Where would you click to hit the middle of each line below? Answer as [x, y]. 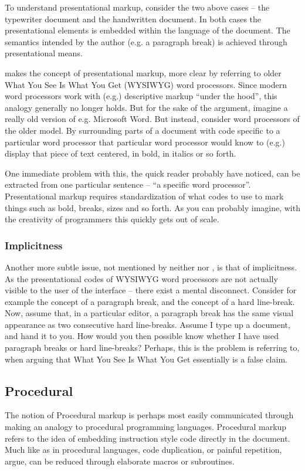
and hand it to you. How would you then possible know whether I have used [142, 336]
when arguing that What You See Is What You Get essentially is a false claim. [146, 359]
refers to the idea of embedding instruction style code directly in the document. [148, 438]
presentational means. [44, 53]
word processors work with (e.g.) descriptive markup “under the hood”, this [141, 96]
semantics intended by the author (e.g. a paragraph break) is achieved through [146, 41]
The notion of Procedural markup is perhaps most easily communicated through [149, 415]
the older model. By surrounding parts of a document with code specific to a [143, 130]
